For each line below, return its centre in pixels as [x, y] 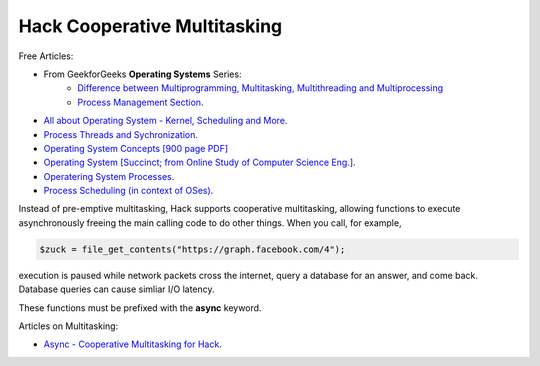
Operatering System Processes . [109, 176]
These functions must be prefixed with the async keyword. [140, 307]
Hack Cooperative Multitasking [150, 26]
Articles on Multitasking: [68, 326]
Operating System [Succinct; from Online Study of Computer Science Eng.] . [199, 162]
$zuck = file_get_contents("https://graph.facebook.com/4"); [192, 249]
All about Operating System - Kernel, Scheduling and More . [165, 121]
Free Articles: [46, 56]
